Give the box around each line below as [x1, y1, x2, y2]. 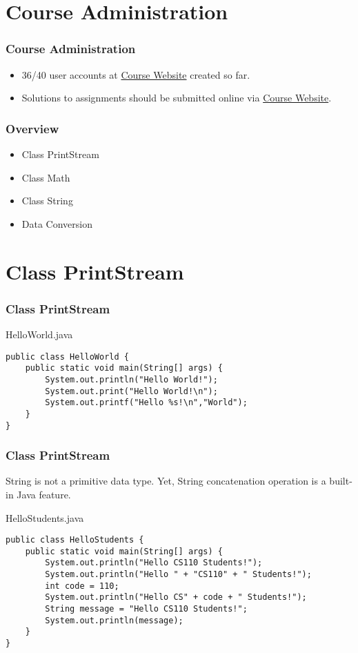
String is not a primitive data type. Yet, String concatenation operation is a [6, 474, 326, 488]
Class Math [21, 170, 70, 184]
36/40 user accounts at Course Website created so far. [21, 67, 250, 81]
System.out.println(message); [45, 615, 183, 625]
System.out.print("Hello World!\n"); [45, 386, 218, 396]
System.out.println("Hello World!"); [45, 374, 218, 384]
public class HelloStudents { [6, 535, 144, 545]
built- [329, 474, 352, 488]
